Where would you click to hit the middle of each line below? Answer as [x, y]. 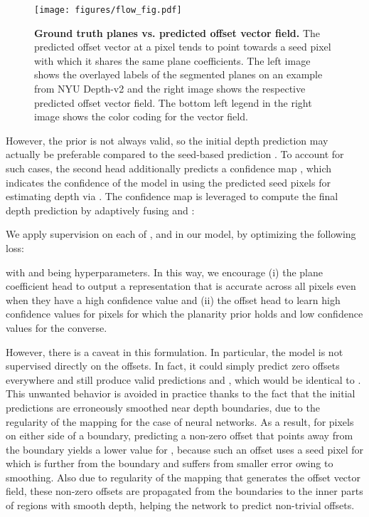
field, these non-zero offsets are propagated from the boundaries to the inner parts [184, 491]
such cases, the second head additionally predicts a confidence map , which [169, 168]
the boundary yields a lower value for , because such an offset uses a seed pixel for [185, 449]
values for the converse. [57, 327]
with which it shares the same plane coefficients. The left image [172, 60]
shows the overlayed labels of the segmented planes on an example [178, 74]
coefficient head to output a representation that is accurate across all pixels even [181, 286]
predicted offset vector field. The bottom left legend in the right [173, 102]
